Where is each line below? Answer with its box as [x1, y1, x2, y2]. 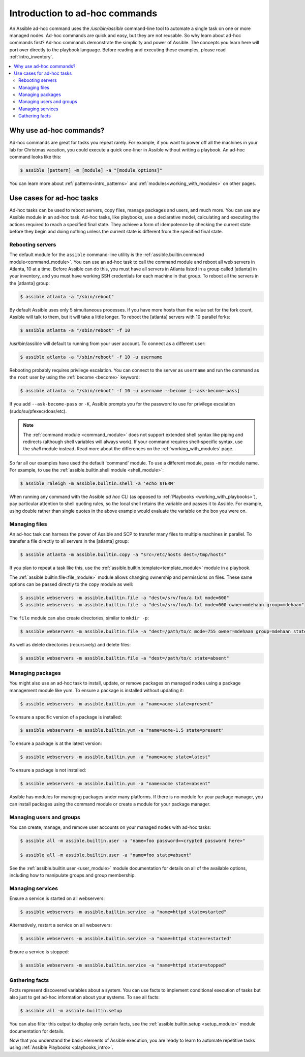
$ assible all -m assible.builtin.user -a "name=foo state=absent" [20, 852, 192, 858]
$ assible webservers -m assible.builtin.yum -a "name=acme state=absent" [20, 781, 211, 787]
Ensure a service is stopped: [9, 949, 69, 955]
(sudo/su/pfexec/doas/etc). [9, 408, 67, 414]
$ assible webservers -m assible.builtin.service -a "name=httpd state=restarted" [20, 936, 232, 942]
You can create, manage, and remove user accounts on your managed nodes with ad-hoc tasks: [9, 824, 211, 830]
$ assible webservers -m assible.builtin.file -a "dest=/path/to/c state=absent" [20, 656, 230, 661]
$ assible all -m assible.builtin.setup [20, 1008, 122, 1014]
